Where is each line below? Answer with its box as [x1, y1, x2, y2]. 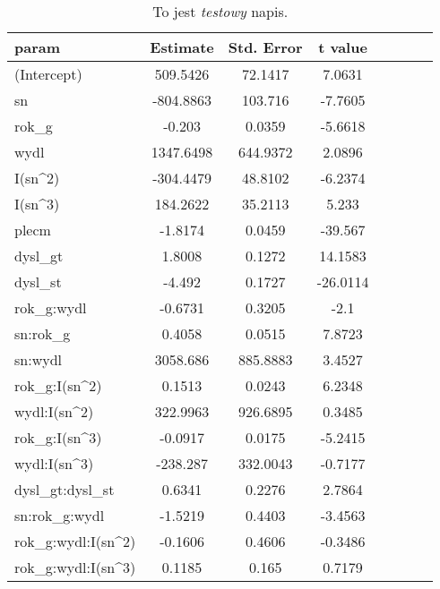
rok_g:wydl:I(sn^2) [14, 531, 136, 551]
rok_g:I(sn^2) [14, 375, 102, 396]
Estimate [150, 37, 214, 57]
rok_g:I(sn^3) [14, 427, 102, 448]
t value [318, 37, 367, 57]
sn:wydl [14, 349, 62, 370]
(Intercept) [14, 64, 82, 84]
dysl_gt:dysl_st [14, 479, 115, 499]
